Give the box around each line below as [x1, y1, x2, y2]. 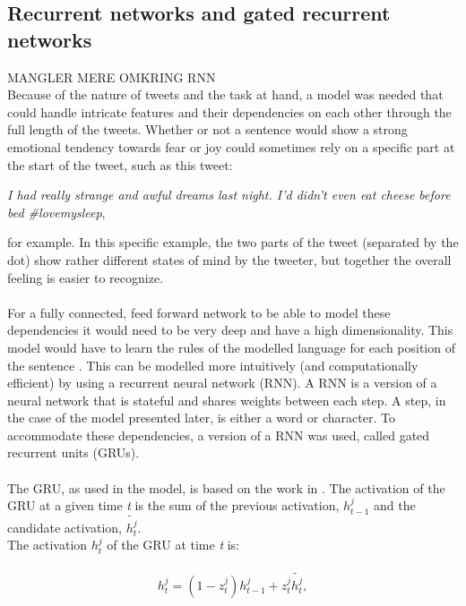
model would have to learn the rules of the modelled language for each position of [7, 337, 455, 356]
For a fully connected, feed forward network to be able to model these [7, 303, 391, 321]
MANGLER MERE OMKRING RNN [7, 67, 216, 86]
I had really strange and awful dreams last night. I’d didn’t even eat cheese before [7, 185, 451, 204]
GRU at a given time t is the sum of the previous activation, [7, 496, 340, 515]
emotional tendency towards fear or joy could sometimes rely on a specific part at [7, 137, 455, 156]
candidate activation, [7, 517, 122, 536]
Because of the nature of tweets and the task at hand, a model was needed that [7, 85, 444, 104]
